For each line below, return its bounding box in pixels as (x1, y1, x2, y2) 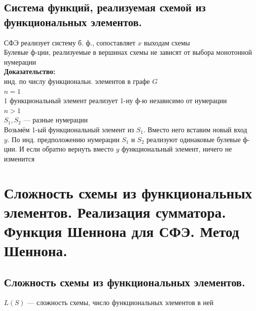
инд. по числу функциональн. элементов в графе (4, 76, 150, 86)
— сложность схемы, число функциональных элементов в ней (27, 297, 214, 308)
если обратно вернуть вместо (26, 144, 114, 154)
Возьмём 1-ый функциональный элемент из (4, 124, 134, 134)
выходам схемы (144, 37, 190, 47)
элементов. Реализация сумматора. (4, 201, 226, 222)
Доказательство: (4, 66, 56, 77)
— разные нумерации (23, 115, 88, 125)
